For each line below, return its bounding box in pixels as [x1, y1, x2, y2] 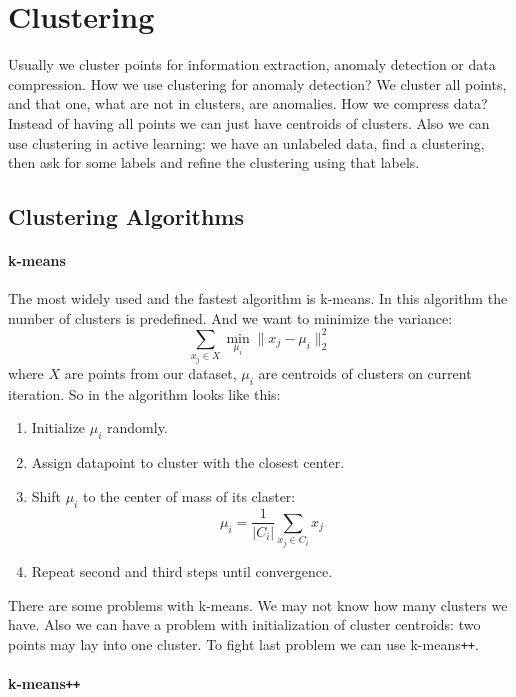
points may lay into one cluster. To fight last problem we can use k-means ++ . [8, 633, 479, 654]
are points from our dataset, [64, 362, 237, 383]
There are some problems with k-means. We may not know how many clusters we [8, 594, 508, 615]
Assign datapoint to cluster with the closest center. [31, 452, 345, 473]
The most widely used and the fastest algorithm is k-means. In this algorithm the [8, 288, 508, 309]
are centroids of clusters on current [258, 362, 472, 383]
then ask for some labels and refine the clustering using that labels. [8, 152, 420, 173]
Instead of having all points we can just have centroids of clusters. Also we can [8, 112, 490, 133]
